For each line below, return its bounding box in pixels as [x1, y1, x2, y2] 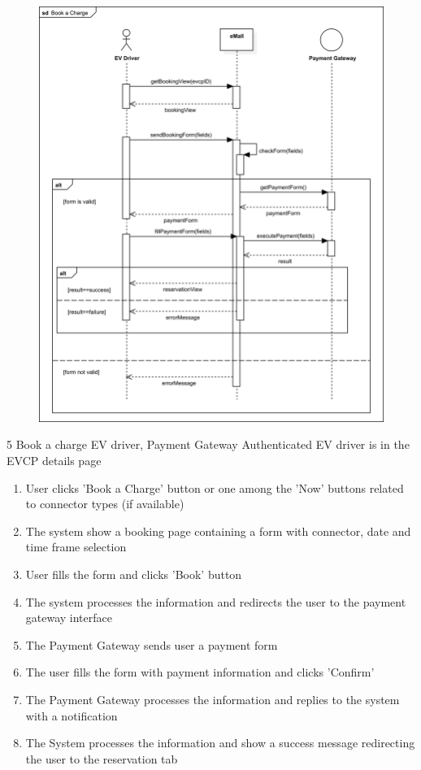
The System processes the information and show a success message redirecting [25, 734, 415, 751]
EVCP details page [7, 451, 102, 468]
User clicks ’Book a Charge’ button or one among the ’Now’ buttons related [25, 479, 404, 496]
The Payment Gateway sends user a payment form [25, 636, 278, 653]
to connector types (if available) [25, 495, 184, 512]
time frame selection [25, 538, 127, 555]
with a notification [25, 707, 118, 724]
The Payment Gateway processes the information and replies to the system [25, 690, 400, 707]
